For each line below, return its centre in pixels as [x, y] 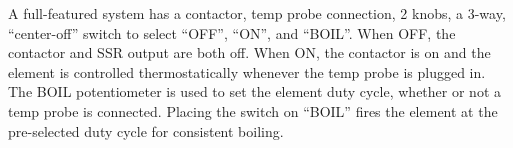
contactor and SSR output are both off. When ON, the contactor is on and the [249, 52]
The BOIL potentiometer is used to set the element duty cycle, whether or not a [254, 91]
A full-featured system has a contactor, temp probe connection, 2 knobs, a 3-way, [257, 13]
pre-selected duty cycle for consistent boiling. [146, 130]
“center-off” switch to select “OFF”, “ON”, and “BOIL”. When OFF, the [232, 32]
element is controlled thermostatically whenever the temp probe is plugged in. [247, 71]
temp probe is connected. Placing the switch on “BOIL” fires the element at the [253, 110]
